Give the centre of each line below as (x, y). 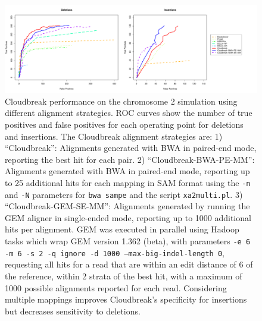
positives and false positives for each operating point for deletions (124, 125)
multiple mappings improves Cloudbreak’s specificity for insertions (126, 299)
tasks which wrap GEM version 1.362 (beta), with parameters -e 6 (128, 241)
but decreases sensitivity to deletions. (73, 311)
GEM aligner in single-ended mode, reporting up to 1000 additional (128, 217)
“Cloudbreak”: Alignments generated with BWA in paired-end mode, (131, 148)
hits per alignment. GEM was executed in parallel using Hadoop (122, 229)
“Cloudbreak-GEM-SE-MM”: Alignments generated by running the (127, 206)
